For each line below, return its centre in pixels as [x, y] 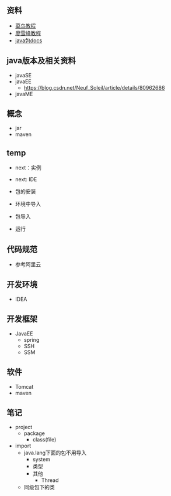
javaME [24, 94]
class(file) [44, 440]
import [23, 446]
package [34, 433]
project [24, 427]
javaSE [23, 75]
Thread [50, 480]
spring [32, 339]
